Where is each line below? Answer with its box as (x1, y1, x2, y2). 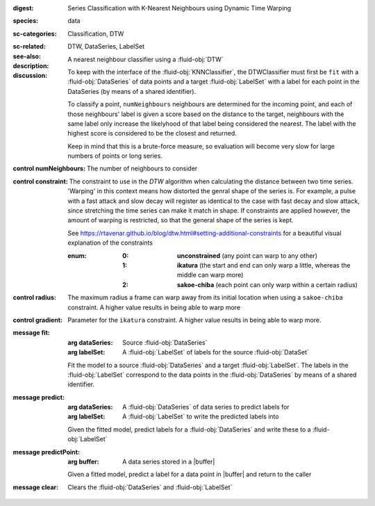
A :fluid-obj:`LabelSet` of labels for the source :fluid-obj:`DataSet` (122, 348, 309, 357)
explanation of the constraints (67, 238, 153, 247)
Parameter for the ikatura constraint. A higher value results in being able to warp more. (67, 316, 322, 324)
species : (12, 17, 38, 25)
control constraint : (12, 177, 69, 186)
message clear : (12, 483, 59, 491)
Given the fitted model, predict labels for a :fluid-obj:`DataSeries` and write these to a (67, 425, 312, 434)
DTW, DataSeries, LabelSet (67, 42, 145, 51)
